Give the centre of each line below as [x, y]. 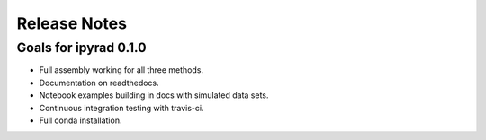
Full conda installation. [81, 120]
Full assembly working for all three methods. [121, 70]
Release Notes [72, 23]
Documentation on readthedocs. [99, 83]
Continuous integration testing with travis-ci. [121, 108]
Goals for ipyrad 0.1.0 [82, 48]
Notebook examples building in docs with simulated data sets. [154, 95]
